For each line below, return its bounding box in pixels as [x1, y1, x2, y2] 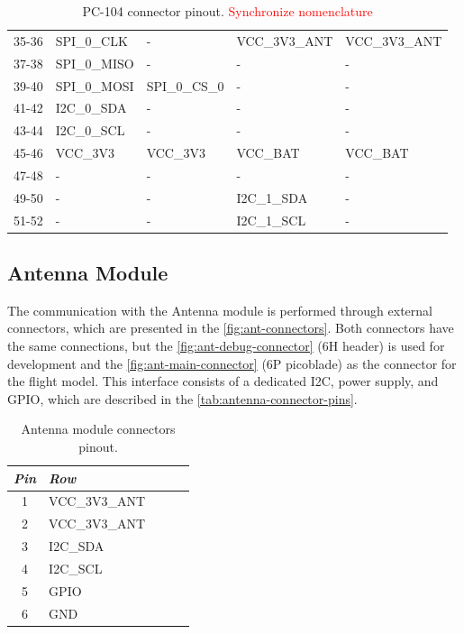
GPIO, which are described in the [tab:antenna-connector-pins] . [7, 389, 358, 408]
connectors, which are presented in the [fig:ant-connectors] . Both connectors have [7, 318, 454, 337]
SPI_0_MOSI [55, 76, 134, 95]
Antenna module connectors [21, 419, 176, 438]
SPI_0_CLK [55, 31, 128, 50]
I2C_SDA [49, 537, 105, 556]
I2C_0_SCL [55, 121, 125, 140]
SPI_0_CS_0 [146, 76, 224, 95]
